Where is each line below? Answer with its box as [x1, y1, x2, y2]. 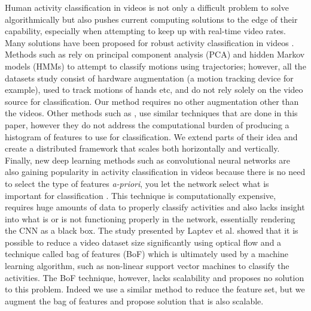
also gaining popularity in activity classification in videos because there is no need [5, 165, 306, 178]
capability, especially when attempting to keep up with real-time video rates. [5, 25, 286, 37]
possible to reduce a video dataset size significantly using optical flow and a [5, 235, 282, 248]
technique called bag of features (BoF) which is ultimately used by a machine [5, 247, 288, 260]
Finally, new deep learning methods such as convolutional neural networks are [5, 153, 291, 166]
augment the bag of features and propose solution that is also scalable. [5, 294, 264, 307]
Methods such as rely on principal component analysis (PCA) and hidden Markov [5, 48, 305, 61]
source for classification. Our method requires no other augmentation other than [5, 95, 299, 107]
